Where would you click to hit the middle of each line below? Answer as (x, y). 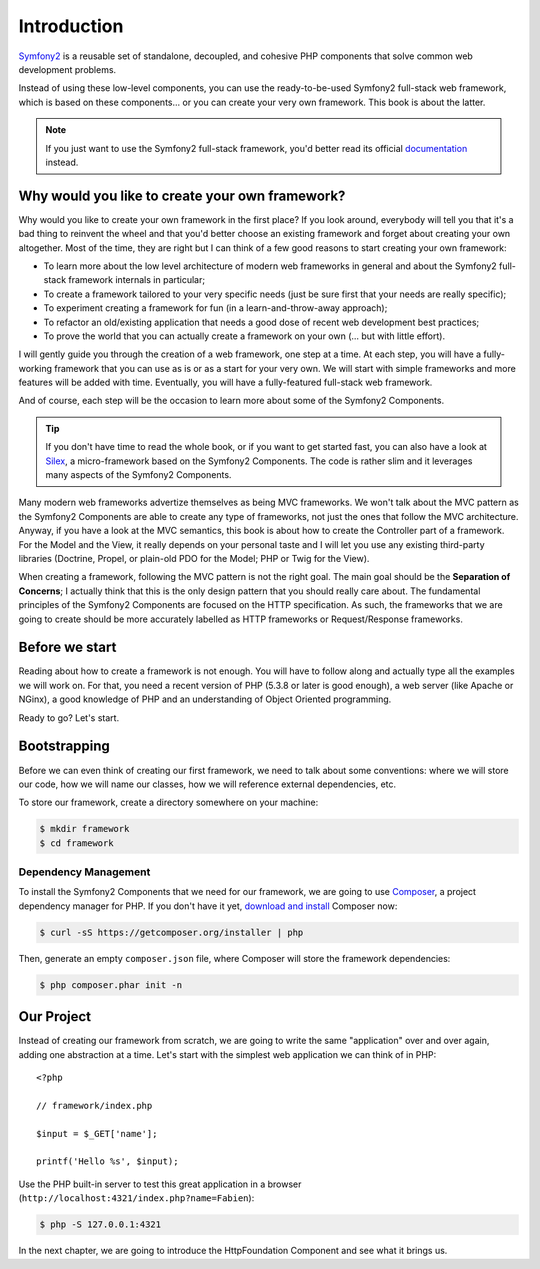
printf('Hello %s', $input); (107, 1161)
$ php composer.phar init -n (111, 984)
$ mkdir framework (84, 829)
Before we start (67, 647)
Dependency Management (84, 872)
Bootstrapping (64, 746)
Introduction (71, 26)
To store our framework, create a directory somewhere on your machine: (168, 802)
